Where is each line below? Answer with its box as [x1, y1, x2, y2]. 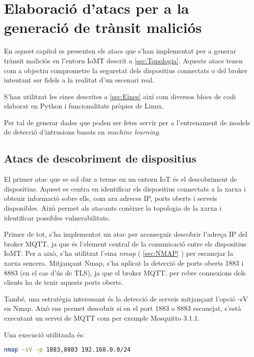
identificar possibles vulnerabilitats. [4, 212, 111, 222]
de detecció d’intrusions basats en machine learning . [4, 127, 161, 137]
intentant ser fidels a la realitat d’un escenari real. [4, 75, 154, 85]
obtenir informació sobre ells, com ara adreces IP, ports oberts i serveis [4, 193, 217, 203]
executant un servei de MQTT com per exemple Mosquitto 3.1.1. [4, 312, 200, 323]
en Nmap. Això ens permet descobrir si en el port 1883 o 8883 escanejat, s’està [4, 303, 241, 313]
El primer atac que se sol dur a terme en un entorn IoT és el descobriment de [4, 174, 237, 184]
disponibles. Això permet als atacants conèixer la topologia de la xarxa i [4, 203, 222, 213]
